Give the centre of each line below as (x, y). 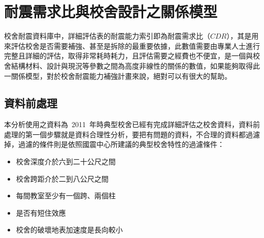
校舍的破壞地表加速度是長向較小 (69, 230)
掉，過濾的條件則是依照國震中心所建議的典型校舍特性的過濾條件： (114, 144)
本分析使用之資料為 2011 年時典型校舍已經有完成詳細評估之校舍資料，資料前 (132, 124)
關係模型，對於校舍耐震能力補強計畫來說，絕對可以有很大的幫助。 (121, 76)
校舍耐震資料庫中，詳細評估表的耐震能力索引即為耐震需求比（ (107, 36)
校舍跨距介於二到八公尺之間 (62, 178)
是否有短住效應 (41, 212)
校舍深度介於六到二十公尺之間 (66, 161)
